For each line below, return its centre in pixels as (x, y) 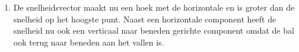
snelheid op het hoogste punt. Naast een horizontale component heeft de (145, 19)
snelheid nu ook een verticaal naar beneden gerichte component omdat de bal (154, 30)
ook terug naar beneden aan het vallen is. (89, 42)
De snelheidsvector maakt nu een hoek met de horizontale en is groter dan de (154, 7)
